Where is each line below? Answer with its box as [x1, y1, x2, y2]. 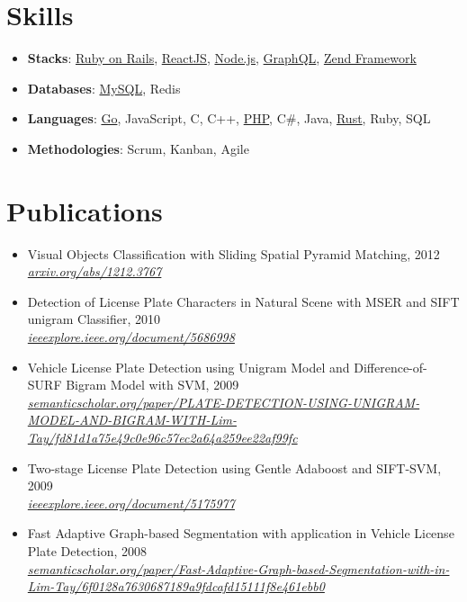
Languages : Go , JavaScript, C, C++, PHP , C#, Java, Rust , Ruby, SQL [27, 109, 431, 128]
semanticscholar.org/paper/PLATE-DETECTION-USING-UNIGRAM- [27, 392, 420, 411]
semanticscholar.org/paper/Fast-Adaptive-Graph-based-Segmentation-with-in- [27, 559, 450, 578]
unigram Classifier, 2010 [27, 310, 161, 328]
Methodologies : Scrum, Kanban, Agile [27, 139, 249, 157]
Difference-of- [354, 357, 427, 376]
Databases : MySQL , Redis [27, 78, 181, 97]
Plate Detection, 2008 [27, 541, 148, 560]
